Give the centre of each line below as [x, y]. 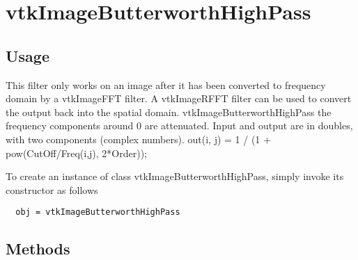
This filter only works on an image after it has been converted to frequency [166, 84]
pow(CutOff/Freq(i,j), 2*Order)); [76, 153]
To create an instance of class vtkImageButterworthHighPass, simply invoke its [175, 176]
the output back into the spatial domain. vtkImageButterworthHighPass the [169, 112]
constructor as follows [52, 189]
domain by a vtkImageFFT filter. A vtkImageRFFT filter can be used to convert [179, 98]
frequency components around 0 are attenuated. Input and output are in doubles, [179, 125]
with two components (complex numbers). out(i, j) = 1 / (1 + [138, 139]
